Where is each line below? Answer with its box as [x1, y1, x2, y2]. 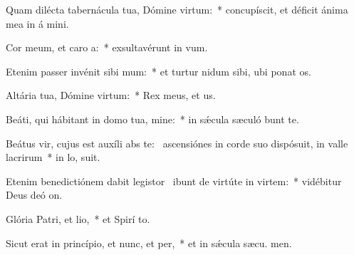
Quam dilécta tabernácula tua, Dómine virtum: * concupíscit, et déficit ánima [6, 2, 348, 16]
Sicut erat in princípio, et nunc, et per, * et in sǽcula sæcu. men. [6, 235, 292, 250]
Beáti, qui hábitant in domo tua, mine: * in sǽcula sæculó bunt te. [6, 111, 299, 126]
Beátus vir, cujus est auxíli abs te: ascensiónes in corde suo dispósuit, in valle [6, 135, 348, 150]
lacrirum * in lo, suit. [6, 150, 100, 165]
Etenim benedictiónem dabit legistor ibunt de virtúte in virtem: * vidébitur [6, 173, 342, 188]
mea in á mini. [6, 16, 69, 31]
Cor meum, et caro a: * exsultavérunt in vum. [6, 40, 208, 55]
